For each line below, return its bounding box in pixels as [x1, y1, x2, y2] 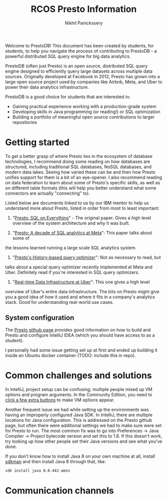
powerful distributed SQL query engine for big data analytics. [5, 53, 131, 59]
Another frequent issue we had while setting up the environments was [5, 406, 149, 412]
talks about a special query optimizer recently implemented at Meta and [5, 264, 153, 270]
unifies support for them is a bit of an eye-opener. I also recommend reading [5, 174, 163, 180]
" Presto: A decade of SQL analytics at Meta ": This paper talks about [12, 230, 152, 236]
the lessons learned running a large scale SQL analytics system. [5, 245, 137, 250]
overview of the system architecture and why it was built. [12, 220, 130, 226]
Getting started [5, 137, 70, 148]
